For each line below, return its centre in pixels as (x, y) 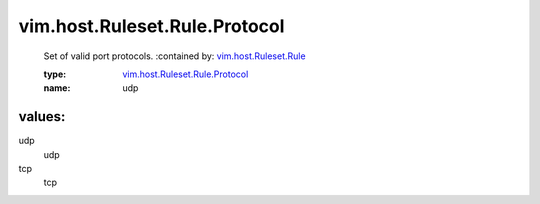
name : (57, 88)
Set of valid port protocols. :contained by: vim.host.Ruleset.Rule (174, 56)
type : (55, 74)
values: (42, 116)
